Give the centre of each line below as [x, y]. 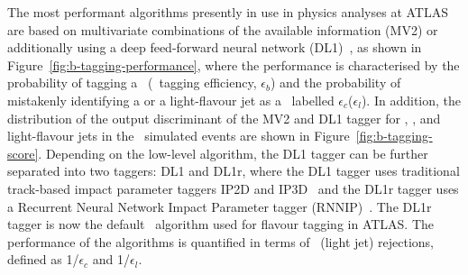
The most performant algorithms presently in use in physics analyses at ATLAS [228, 12]
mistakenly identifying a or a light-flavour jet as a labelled [171, 100]
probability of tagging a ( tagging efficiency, [132, 82]
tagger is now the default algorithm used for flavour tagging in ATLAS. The [221, 224]
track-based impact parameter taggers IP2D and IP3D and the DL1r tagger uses [233, 188]
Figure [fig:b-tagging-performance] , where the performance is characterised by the [234, 64]
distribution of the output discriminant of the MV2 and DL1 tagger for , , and [224, 118]
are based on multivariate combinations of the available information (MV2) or [223, 29]
